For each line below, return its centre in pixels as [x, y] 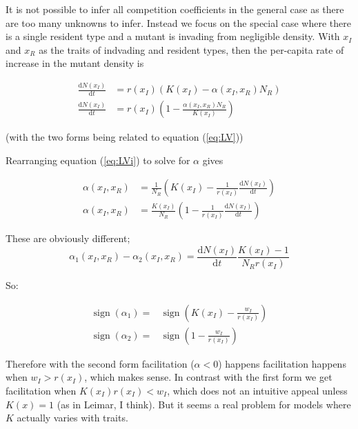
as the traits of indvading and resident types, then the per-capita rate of [191, 49]
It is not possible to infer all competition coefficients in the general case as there [175, 9]
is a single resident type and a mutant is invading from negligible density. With [173, 36]
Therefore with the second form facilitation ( [100, 363]
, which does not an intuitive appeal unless [257, 390]
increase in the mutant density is [75, 63]
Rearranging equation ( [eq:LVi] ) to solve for [98, 160]
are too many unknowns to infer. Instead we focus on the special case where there [178, 22]
